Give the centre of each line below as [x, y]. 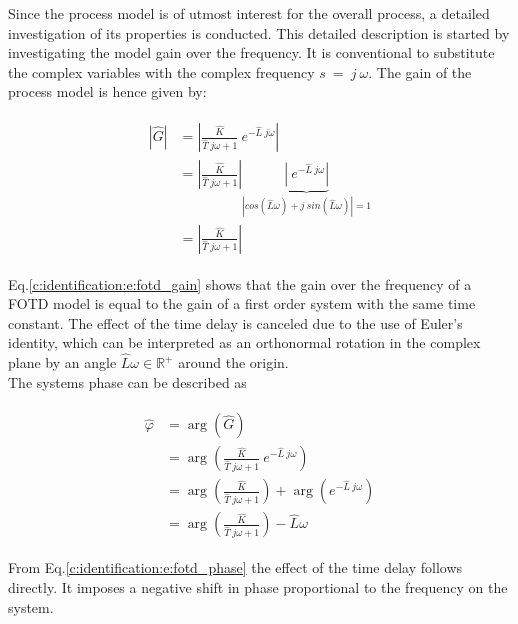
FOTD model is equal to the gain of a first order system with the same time [242, 303]
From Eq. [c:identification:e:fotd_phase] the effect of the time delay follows [235, 567]
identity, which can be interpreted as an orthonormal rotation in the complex [244, 342]
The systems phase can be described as [127, 381]
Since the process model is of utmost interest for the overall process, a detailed [249, 13]
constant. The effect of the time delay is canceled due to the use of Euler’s [235, 322]
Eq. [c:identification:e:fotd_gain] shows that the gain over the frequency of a [240, 283]
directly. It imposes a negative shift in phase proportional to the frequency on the [258, 587]
